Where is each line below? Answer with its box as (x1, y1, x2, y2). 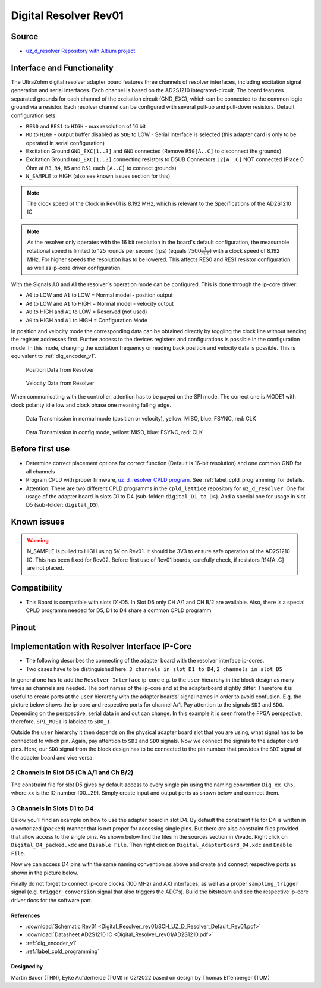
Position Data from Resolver (26, 366, 95, 373)
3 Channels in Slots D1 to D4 (11, 804, 94, 812)
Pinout (11, 622, 36, 633)
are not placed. (27, 564, 64, 571)
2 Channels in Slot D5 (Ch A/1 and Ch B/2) (11, 769, 134, 777)
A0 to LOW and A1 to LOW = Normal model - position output (26, 291, 173, 299)
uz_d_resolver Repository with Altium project (26, 48, 136, 55)
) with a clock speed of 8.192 (209, 247, 280, 254)
